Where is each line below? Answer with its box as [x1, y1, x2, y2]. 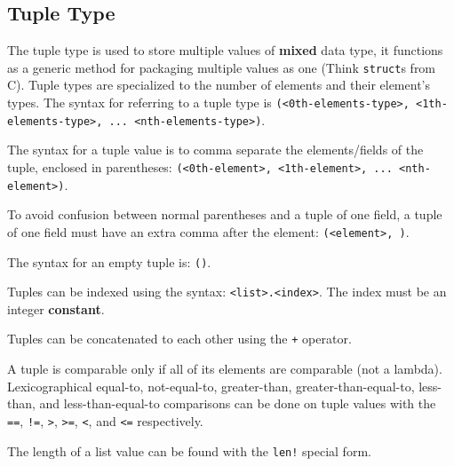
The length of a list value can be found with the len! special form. [7, 441, 371, 460]
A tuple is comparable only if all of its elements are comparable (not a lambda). [7, 359, 442, 378]
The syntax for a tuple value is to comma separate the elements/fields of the [7, 140, 424, 159]
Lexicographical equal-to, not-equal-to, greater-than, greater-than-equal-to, [7, 376, 415, 395]
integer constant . [7, 299, 105, 318]
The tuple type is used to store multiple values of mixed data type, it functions [7, 41, 443, 59]
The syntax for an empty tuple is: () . [7, 252, 211, 271]
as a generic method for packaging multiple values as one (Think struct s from [7, 58, 436, 76]
